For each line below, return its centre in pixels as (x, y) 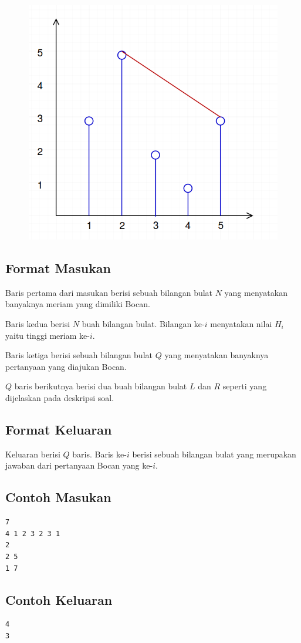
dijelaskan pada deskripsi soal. (60, 397)
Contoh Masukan (58, 497)
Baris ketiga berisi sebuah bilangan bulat (79, 355)
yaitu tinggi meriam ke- (48, 335)
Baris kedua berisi (38, 323)
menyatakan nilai (241, 323)
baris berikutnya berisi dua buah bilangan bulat (101, 386)
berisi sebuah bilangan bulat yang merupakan (214, 454)
